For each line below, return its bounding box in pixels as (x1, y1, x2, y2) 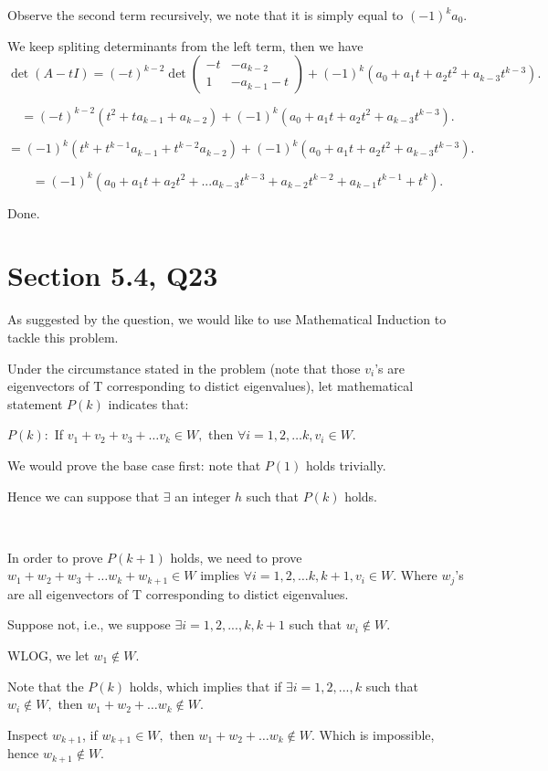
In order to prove (7, 547, 103, 566)
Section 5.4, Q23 (7, 257, 218, 294)
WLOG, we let (7, 645, 90, 664)
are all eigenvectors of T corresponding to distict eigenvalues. (7, 584, 349, 603)
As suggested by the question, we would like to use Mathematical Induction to (7, 310, 447, 329)
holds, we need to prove (170, 547, 302, 566)
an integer (174, 486, 231, 505)
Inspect (7, 724, 48, 744)
